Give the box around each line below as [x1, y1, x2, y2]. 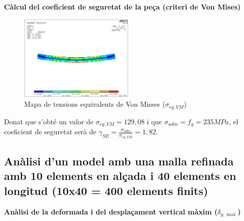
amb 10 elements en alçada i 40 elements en [4, 168, 236, 183]
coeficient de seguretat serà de [4, 126, 96, 137]
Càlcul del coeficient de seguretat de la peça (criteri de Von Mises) [4, 2, 241, 12]
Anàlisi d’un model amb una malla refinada [4, 153, 234, 168]
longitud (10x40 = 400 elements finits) [4, 182, 208, 198]
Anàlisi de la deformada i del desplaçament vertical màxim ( [4, 206, 218, 216]
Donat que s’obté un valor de [4, 116, 94, 126]
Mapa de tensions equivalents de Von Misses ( [24, 99, 165, 109]
